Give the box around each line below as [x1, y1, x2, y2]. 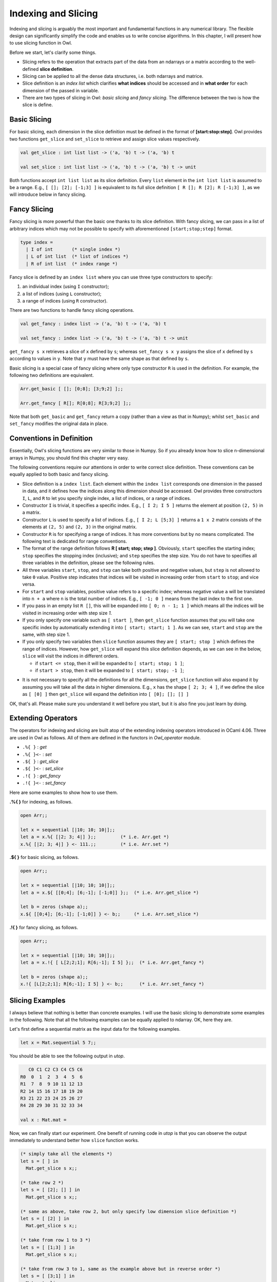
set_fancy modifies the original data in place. [9, 420, 108, 427]
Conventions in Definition [9, 434, 93, 443]
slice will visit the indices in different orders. [22, 653, 119, 659]
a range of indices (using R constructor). [22, 297, 108, 304]
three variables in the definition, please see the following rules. [22, 559, 155, 566]
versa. [22, 581, 36, 587]
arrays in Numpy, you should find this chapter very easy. [9, 454, 129, 461]
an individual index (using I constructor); [22, 284, 109, 290]
